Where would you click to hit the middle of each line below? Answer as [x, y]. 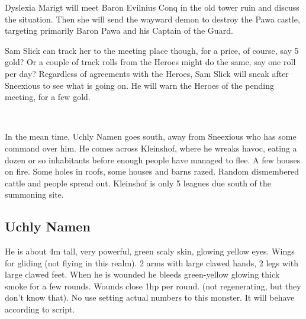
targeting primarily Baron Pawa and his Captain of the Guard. [119, 30]
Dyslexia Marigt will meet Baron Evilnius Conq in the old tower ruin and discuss [152, 7]
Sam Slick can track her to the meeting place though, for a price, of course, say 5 [152, 50]
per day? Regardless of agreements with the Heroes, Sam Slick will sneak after [147, 73]
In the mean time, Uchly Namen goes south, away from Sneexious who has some [151, 136]
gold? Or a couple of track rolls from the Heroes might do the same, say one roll [150, 62]
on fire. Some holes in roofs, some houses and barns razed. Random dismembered [152, 171]
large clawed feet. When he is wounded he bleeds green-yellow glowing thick [142, 274]
